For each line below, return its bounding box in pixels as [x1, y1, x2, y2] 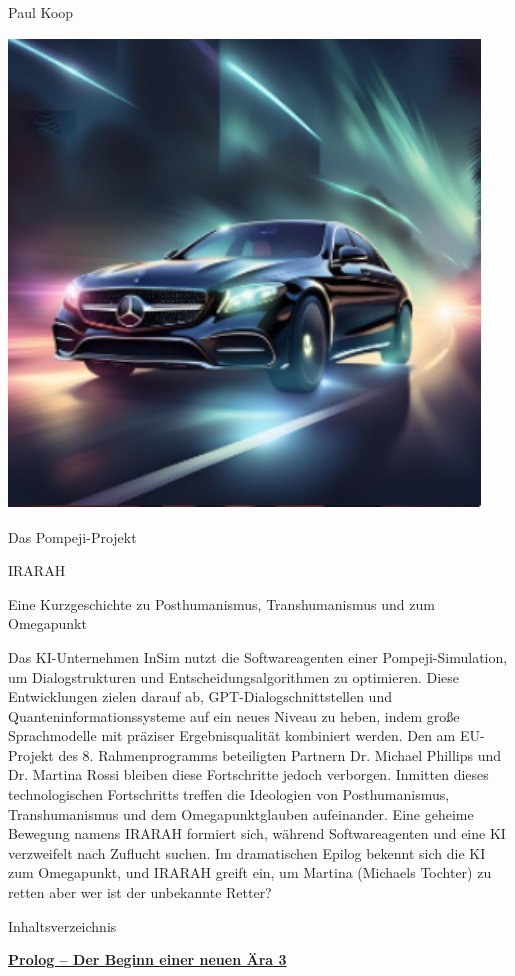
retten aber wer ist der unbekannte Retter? [8, 882, 272, 903]
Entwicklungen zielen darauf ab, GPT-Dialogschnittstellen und [8, 686, 392, 707]
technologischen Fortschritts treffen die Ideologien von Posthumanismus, [8, 784, 450, 805]
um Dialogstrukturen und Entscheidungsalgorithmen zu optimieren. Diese [8, 666, 460, 687]
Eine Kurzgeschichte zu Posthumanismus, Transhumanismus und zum [8, 593, 435, 614]
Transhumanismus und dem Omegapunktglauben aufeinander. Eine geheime [8, 803, 474, 824]
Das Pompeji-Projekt [8, 526, 137, 547]
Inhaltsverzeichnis [8, 915, 117, 936]
